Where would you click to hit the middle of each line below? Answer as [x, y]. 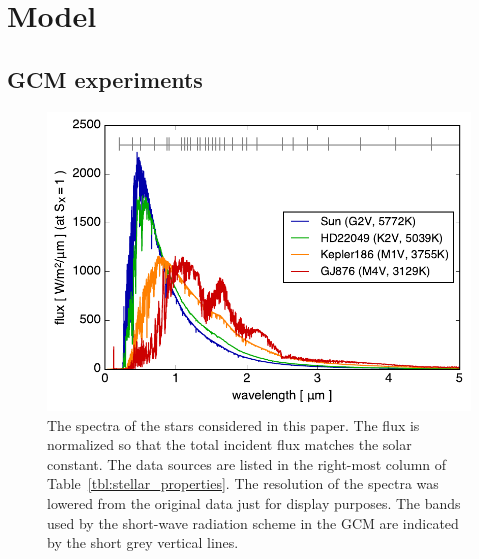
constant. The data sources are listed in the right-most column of [247, 463]
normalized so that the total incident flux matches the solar [229, 444]
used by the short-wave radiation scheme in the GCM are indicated [253, 522]
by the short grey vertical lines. [143, 542]
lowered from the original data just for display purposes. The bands [254, 502]
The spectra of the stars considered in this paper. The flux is [233, 424]
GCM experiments [105, 78]
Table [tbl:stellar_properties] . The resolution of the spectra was [243, 483]
